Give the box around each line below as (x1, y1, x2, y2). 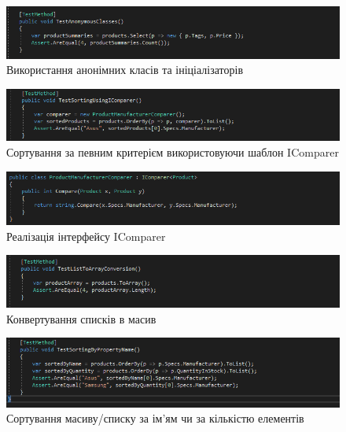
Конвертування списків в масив (6, 310, 156, 327)
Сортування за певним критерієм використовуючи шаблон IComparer (6, 143, 339, 160)
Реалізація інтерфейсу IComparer (6, 227, 166, 244)
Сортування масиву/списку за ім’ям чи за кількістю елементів (6, 410, 304, 426)
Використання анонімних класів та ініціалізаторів (6, 61, 244, 78)
